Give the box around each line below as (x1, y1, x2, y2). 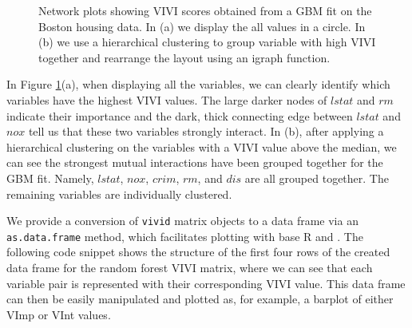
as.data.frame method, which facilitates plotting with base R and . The (6, 227, 363, 244)
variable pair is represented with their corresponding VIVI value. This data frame (6, 275, 406, 291)
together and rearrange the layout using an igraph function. (38, 49, 331, 65)
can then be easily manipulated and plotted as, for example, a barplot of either (6, 290, 394, 307)
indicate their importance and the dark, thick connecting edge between (6, 107, 353, 124)
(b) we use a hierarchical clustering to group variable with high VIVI (38, 34, 376, 50)
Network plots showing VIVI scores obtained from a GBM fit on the (38, 2, 372, 18)
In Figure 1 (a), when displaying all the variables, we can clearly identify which (6, 76, 390, 93)
